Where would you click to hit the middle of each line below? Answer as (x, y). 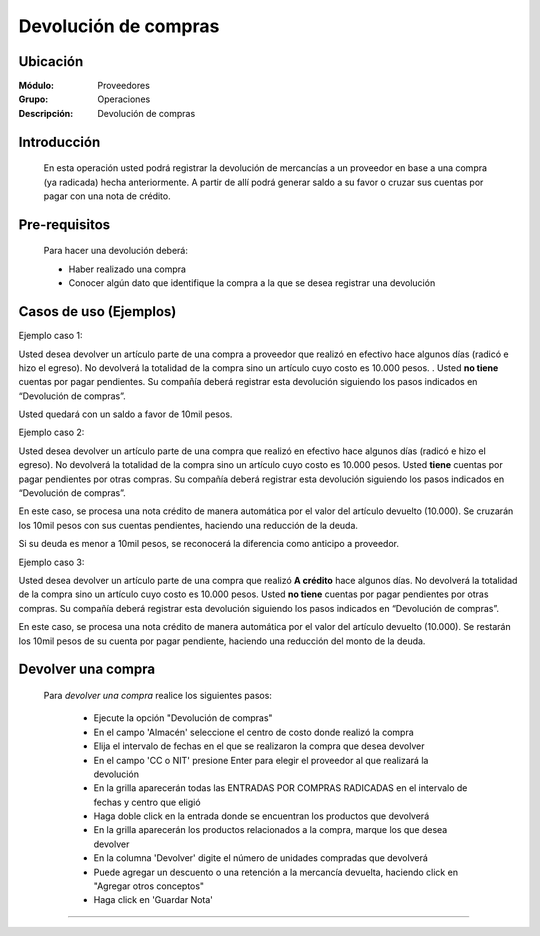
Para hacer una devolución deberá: (116, 251)
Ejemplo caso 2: (51, 432)
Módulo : (36, 86)
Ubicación (51, 61)
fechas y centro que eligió (147, 802)
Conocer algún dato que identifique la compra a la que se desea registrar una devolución (252, 283)
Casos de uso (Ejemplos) (97, 311)
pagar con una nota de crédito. (107, 196)
